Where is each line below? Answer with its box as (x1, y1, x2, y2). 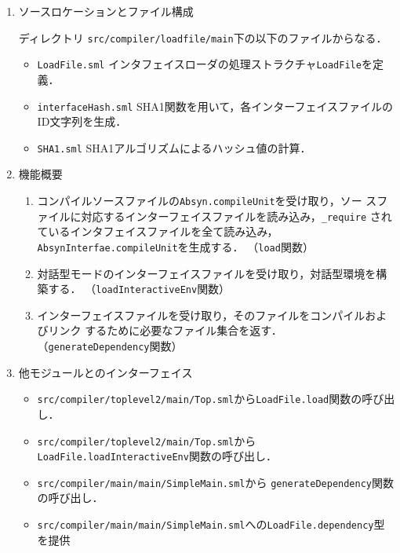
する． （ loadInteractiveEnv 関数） (48, 280, 231, 297)
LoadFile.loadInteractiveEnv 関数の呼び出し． (37, 448, 277, 464)
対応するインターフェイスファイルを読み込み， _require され (81, 207, 392, 224)
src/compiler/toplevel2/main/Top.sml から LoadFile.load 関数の (37, 390, 362, 407)
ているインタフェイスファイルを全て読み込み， (37, 223, 278, 240)
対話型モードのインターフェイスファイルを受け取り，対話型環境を (37, 265, 376, 281)
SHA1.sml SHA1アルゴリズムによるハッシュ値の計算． (37, 139, 311, 156)
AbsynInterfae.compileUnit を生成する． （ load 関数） (37, 238, 314, 255)
